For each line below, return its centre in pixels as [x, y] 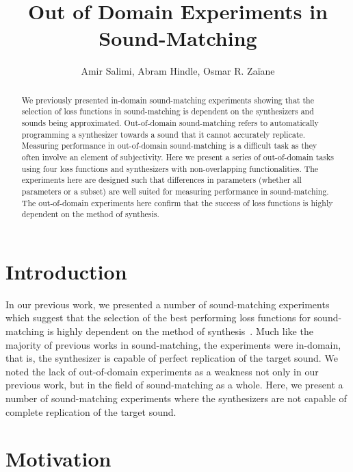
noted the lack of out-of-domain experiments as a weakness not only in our [162, 371]
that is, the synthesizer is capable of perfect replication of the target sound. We [172, 358]
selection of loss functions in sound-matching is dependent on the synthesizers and [168, 111]
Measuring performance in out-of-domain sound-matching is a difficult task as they [169, 146]
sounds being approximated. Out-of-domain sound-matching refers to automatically [170, 123]
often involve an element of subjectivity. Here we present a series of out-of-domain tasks [178, 157]
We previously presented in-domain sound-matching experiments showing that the [168, 100]
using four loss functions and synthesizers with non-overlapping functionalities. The [170, 168]
